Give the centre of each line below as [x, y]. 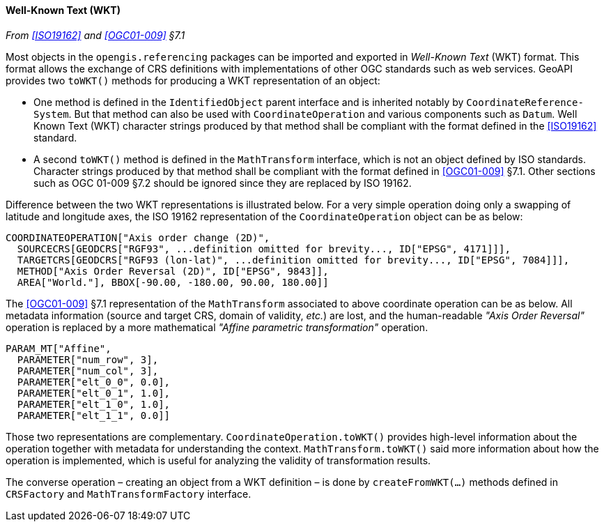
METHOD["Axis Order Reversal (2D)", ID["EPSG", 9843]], [173, 271]
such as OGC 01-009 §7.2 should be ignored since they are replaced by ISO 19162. [223, 183]
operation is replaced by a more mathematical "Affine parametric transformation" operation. [217, 327]
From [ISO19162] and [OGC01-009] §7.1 [95, 35]
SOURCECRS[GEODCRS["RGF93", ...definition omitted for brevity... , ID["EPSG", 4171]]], [264, 249]
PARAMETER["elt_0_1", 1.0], [94, 393]
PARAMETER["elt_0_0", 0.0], [94, 382]
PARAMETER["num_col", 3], [88, 371]
